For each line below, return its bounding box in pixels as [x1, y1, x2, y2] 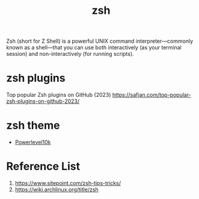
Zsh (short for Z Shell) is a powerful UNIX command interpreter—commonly [6, 37, 194, 45]
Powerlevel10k [14, 139, 51, 146]
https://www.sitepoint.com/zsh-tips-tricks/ [14, 180, 121, 186]
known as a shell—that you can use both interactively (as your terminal [6, 44, 182, 51]
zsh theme [6, 118, 60, 132]
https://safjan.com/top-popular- [112, 91, 191, 99]
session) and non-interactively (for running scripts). [6, 51, 134, 58]
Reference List [6, 160, 80, 173]
